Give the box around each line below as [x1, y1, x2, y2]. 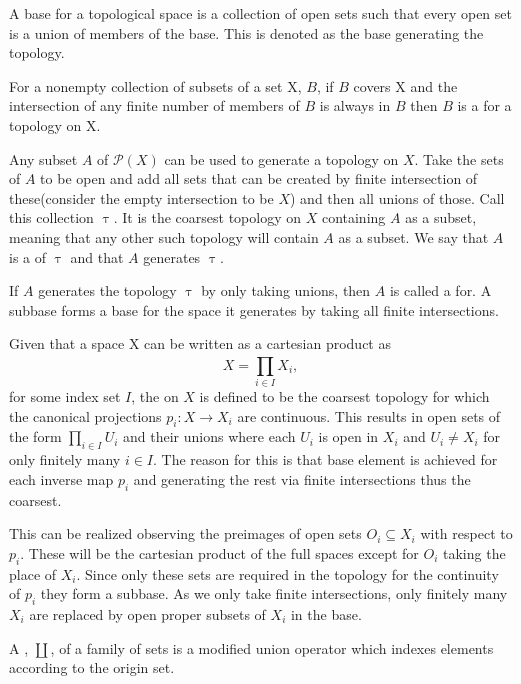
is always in [319, 95, 391, 116]
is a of [9, 246, 47, 267]
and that [70, 246, 124, 267]
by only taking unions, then [201, 280, 371, 301]
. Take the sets [414, 148, 504, 169]
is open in [318, 426, 379, 447]
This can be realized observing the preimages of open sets [9, 523, 362, 544]
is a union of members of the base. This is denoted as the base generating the [9, 22, 484, 43]
